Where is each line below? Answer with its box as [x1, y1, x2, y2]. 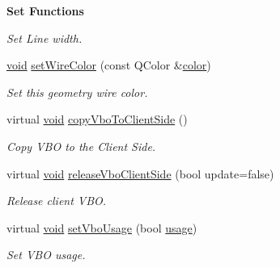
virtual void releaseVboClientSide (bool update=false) [6, 165, 274, 182]
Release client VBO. [6, 192, 107, 209]
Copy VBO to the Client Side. [6, 137, 156, 154]
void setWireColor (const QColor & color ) [6, 57, 211, 73]
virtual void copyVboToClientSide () [6, 111, 188, 128]
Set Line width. [6, 29, 83, 46]
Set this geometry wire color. [6, 83, 148, 100]
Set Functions [6, 2, 84, 19]
